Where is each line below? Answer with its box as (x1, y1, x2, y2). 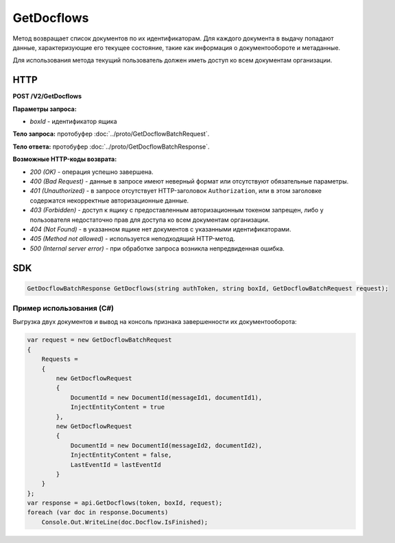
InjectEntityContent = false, (70, 451, 172, 459)
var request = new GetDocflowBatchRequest (27, 336, 172, 344)
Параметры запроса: (12, 105, 77, 113)
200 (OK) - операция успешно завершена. (29, 168, 154, 176)
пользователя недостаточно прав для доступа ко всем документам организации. (29, 216, 270, 224)
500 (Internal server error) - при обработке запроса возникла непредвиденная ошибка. (29, 244, 285, 253)
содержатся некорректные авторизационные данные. (29, 196, 189, 205)
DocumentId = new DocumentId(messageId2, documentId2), (70, 442, 263, 449)
